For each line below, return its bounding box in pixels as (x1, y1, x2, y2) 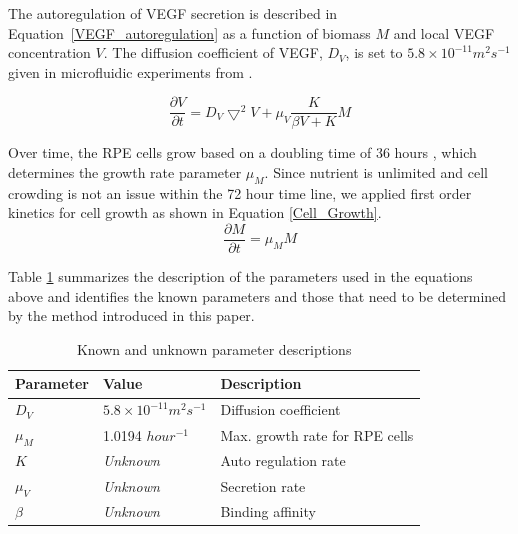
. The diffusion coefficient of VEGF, (103, 42, 323, 63)
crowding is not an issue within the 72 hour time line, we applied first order (8, 182, 472, 203)
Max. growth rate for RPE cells (220, 424, 414, 445)
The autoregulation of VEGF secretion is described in (8, 3, 338, 23)
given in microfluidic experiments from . (8, 61, 253, 82)
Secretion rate (220, 475, 306, 496)
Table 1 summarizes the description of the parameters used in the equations (8, 266, 473, 287)
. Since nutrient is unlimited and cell (264, 162, 488, 183)
